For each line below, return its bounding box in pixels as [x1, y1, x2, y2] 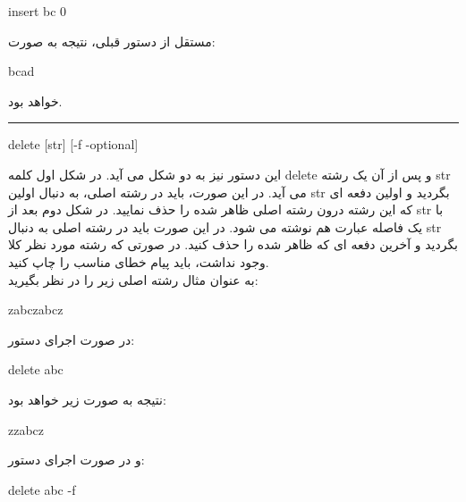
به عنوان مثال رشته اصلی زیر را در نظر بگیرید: [8, 270, 258, 289]
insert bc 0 [8, 2, 67, 20]
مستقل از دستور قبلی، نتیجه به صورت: [8, 31, 216, 50]
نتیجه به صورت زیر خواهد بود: [8, 389, 166, 408]
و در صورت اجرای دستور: [8, 450, 145, 469]
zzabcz [8, 420, 45, 439]
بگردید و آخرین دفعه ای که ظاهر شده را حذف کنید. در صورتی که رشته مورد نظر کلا [8, 235, 459, 254]
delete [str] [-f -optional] [8, 135, 139, 154]
